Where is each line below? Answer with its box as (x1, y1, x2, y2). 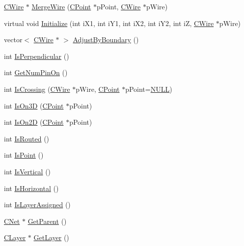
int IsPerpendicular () (4, 51, 69, 61)
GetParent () (27, 216, 67, 226)
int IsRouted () (4, 133, 50, 143)
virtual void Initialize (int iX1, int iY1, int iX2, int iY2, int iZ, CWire (4, 18, 214, 28)
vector (4, 34, 23, 45)
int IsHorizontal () (4, 183, 59, 193)
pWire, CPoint (76, 83, 120, 94)
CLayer (4, 232, 26, 243)
